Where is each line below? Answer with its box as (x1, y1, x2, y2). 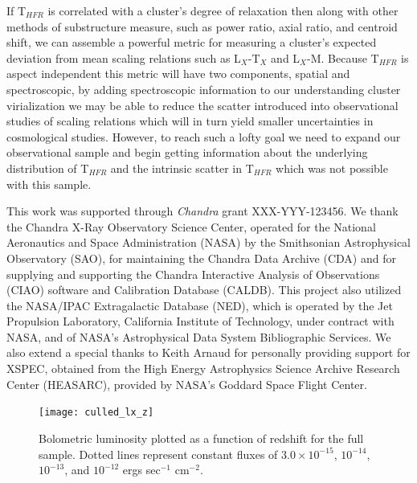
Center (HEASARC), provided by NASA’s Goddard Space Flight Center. (6, 375, 367, 392)
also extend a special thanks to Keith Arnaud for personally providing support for (6, 344, 411, 361)
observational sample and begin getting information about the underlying (6, 144, 368, 161)
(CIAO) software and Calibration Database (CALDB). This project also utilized (6, 281, 402, 298)
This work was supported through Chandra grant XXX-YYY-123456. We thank (6, 203, 399, 219)
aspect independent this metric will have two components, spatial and (6, 65, 350, 82)
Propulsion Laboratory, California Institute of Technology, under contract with (6, 313, 395, 330)
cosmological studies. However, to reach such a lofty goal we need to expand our (6, 128, 401, 145)
